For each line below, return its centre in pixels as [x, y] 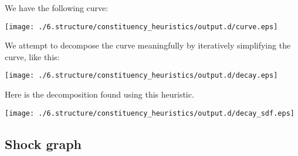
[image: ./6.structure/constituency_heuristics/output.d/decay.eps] [141, 76]
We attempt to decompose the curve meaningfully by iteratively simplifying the [148, 45]
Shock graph [43, 143]
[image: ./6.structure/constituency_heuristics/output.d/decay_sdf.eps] [150, 113]
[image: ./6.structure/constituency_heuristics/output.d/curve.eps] [141, 27]
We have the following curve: [57, 8]
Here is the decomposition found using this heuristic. [99, 94]
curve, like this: [32, 56]
